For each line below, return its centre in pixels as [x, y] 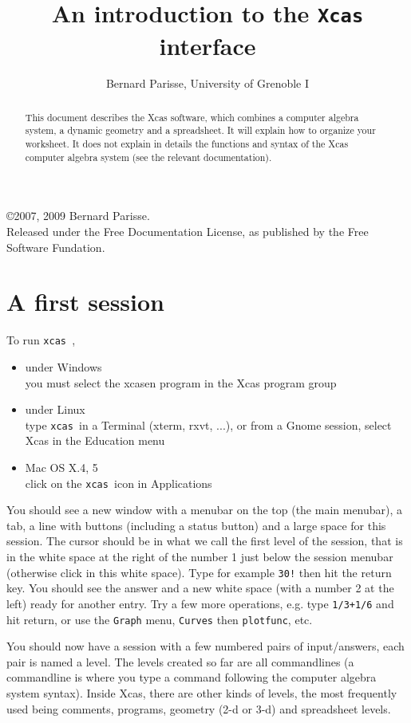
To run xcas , [41, 340]
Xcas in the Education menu [95, 440]
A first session [85, 302]
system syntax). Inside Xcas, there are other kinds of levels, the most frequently [202, 693]
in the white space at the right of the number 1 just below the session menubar [200, 557]
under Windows [63, 367]
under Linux [55, 409]
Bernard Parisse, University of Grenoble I [207, 83]
